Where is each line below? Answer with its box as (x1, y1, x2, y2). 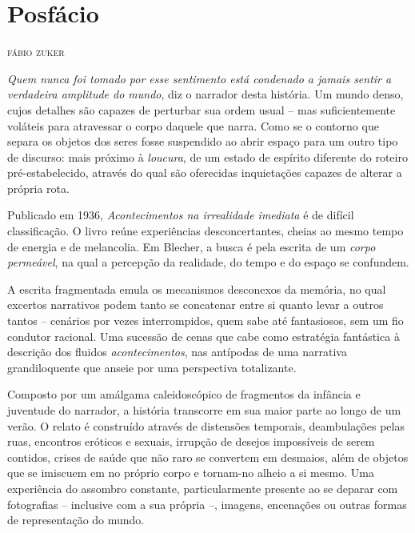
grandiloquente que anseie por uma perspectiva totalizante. (7, 359, 297, 375)
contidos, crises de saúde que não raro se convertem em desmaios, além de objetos (7, 448, 409, 465)
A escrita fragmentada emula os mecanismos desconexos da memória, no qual (7, 280, 386, 297)
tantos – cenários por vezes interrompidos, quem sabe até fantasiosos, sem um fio (7, 312, 404, 329)
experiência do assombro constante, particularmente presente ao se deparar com (7, 479, 398, 496)
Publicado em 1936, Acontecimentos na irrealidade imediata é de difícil (7, 206, 354, 223)
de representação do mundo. (7, 511, 145, 528)
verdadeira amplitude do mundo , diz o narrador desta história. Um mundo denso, (7, 86, 404, 102)
